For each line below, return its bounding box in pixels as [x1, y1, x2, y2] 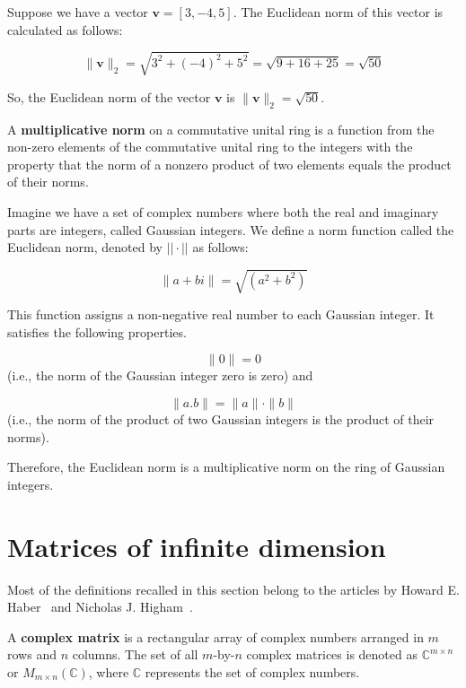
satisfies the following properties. [7, 322, 187, 341]
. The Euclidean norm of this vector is [233, 3, 444, 21]
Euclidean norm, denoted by [7, 238, 163, 257]
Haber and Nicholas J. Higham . [7, 597, 193, 616]
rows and [7, 645, 57, 664]
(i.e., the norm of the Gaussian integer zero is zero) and [7, 366, 313, 385]
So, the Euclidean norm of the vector [7, 87, 211, 106]
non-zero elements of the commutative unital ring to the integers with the [7, 137, 413, 156]
